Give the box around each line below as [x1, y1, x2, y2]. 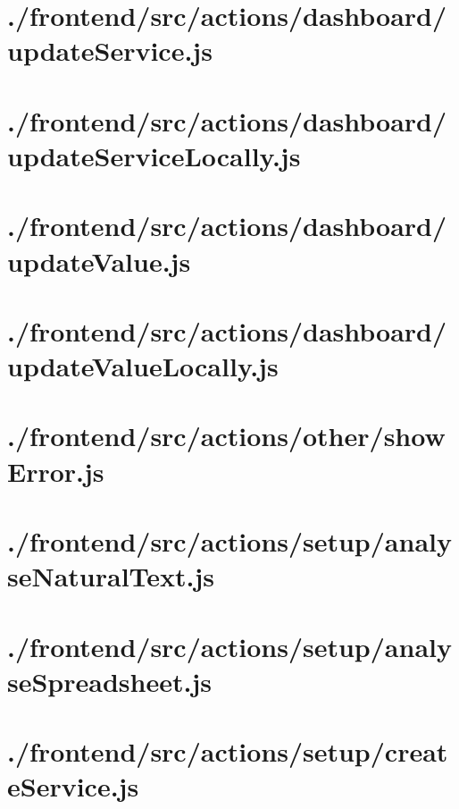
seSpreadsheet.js [7, 662, 212, 699]
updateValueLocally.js [7, 348, 279, 384]
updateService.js [7, 32, 213, 69]
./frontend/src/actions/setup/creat [7, 733, 448, 770]
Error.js [7, 452, 104, 489]
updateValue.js [7, 242, 191, 279]
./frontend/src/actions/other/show [7, 417, 446, 454]
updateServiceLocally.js [7, 137, 301, 173]
